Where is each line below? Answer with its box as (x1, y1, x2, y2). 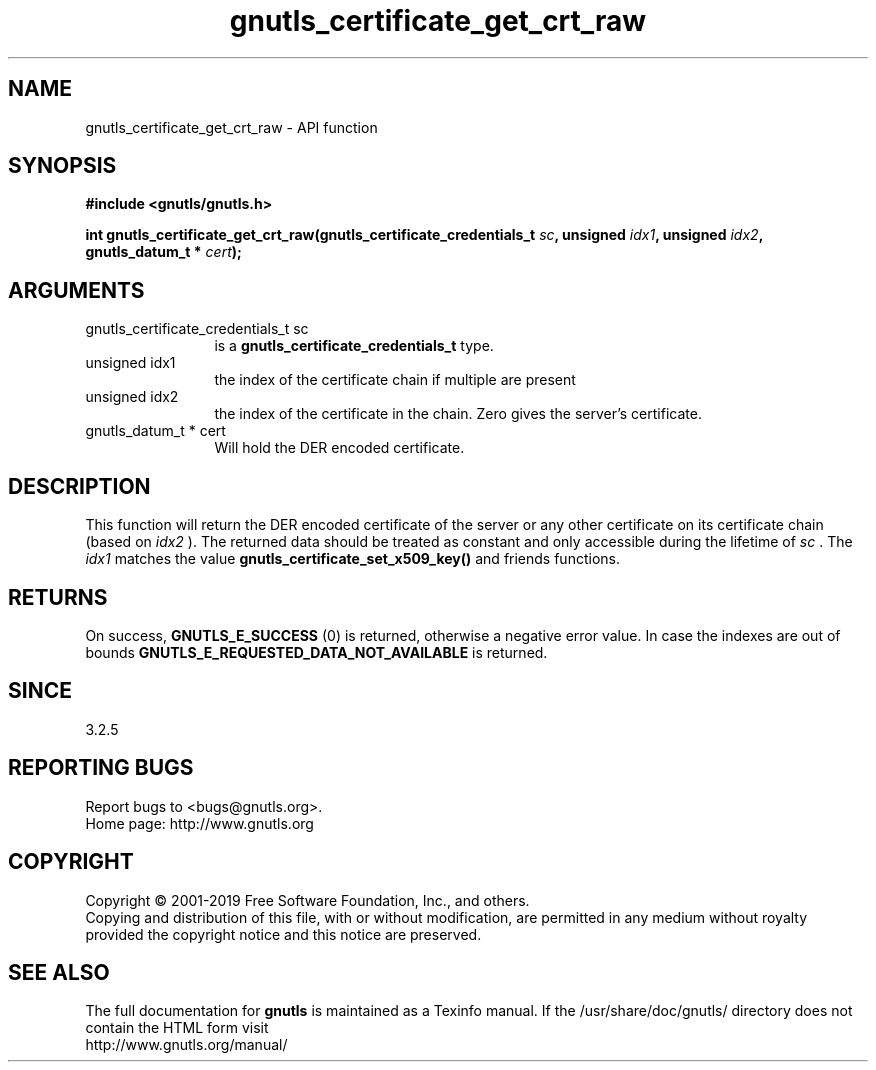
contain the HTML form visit (85, 1019, 269, 1037)
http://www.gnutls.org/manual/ (85, 1036, 288, 1054)
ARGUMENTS (8, 277, 145, 303)
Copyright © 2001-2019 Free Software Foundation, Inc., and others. (85, 891, 530, 909)
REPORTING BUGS (8, 755, 194, 781)
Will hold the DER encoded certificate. (214, 439, 465, 457)
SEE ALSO (8, 959, 110, 985)
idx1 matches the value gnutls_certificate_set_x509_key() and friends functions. (85, 550, 620, 568)
